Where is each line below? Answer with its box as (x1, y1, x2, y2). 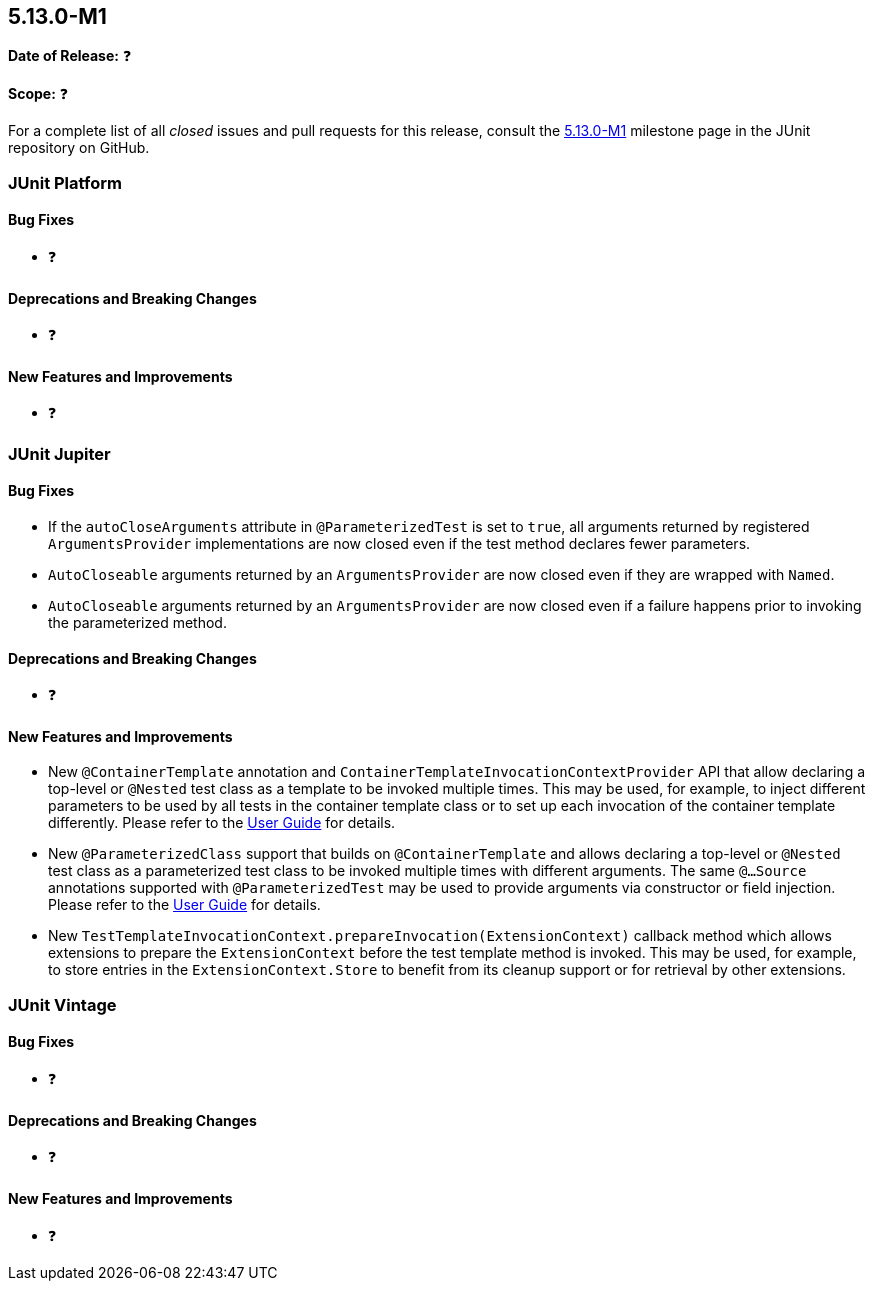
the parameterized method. (48, 614, 227, 632)
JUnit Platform (8, 172, 122, 193)
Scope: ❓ (8, 85, 69, 103)
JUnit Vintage (8, 994, 117, 1015)
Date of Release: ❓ (8, 47, 132, 65)
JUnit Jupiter (8, 443, 111, 464)
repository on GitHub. (8, 139, 150, 157)
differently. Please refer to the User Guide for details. (48, 814, 396, 832)
